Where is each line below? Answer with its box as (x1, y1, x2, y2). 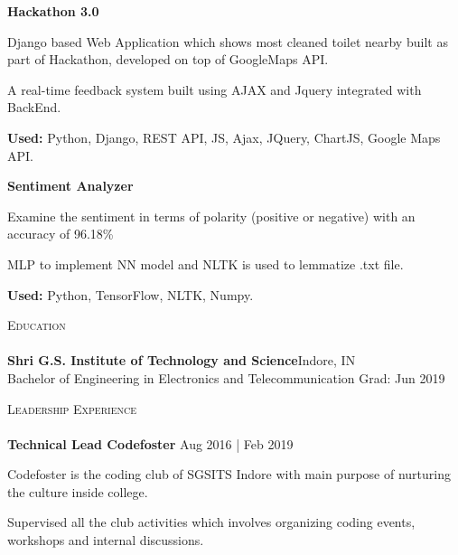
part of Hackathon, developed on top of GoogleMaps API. (7, 50, 329, 69)
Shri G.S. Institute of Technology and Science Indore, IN (7, 351, 356, 370)
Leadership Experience (7, 399, 136, 418)
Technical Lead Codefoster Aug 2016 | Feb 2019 (7, 434, 294, 453)
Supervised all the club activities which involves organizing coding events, (7, 513, 416, 531)
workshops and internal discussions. (7, 531, 204, 550)
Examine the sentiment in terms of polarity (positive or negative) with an (7, 206, 416, 225)
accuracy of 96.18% (7, 224, 114, 243)
